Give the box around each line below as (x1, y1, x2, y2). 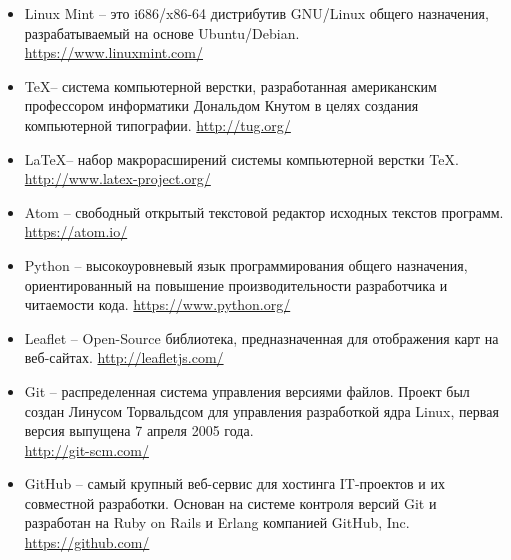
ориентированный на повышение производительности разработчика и (24, 274, 448, 295)
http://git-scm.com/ (24, 439, 149, 460)
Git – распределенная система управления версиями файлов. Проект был (24, 380, 470, 401)
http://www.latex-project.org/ (24, 168, 211, 189)
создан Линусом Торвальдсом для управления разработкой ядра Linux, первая (24, 400, 499, 421)
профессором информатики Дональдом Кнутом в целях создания (24, 95, 419, 116)
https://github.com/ (24, 532, 150, 553)
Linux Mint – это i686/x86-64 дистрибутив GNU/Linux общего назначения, (24, 3, 489, 23)
